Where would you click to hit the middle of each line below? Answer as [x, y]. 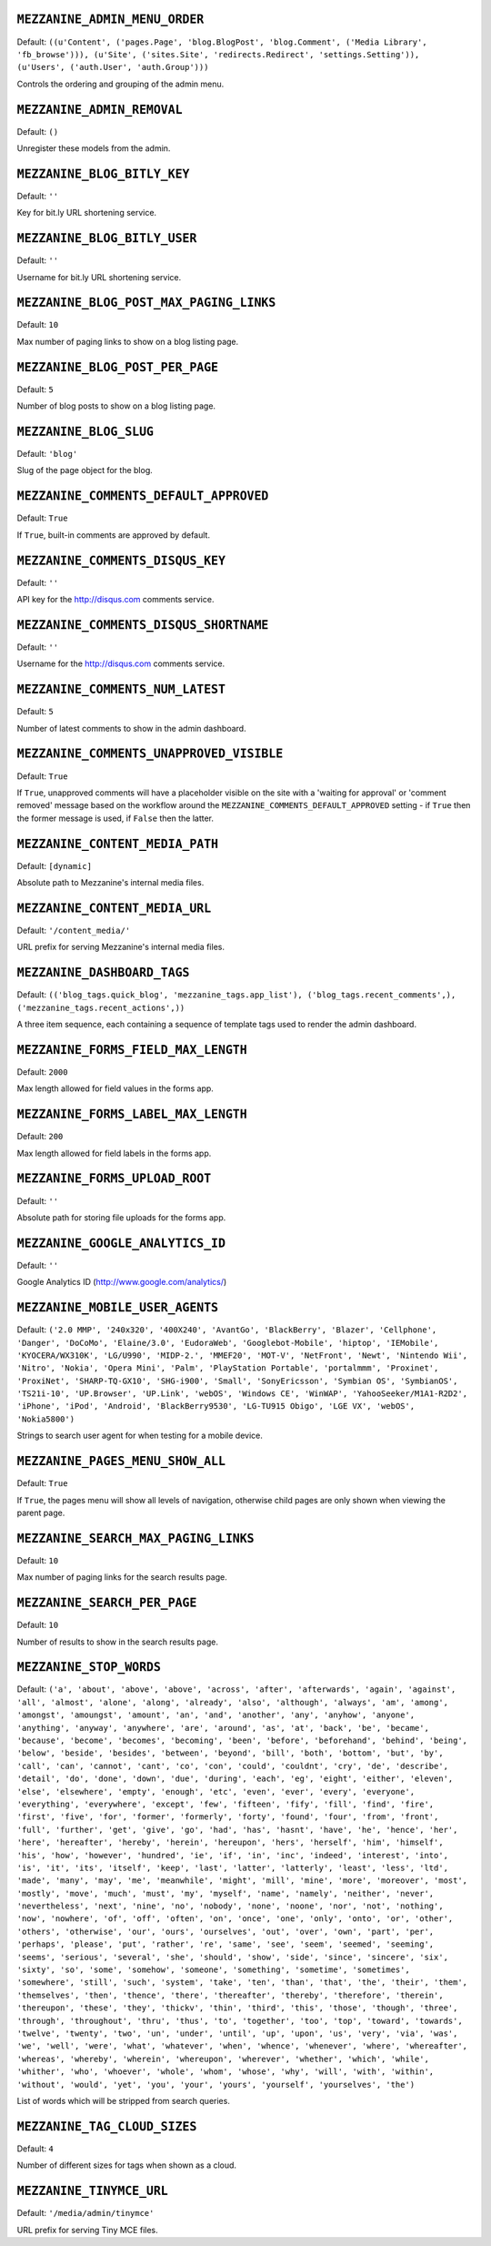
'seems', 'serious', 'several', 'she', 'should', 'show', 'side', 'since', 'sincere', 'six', [233, 1957]
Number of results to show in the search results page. [117, 1642]
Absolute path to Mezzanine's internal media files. [110, 883]
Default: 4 [35, 2149]
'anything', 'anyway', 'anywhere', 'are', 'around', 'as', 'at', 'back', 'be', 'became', [223, 1728]
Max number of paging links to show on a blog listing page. [128, 341]
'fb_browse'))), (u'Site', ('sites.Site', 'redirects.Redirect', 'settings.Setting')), [218, 54]
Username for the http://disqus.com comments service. [121, 663]
